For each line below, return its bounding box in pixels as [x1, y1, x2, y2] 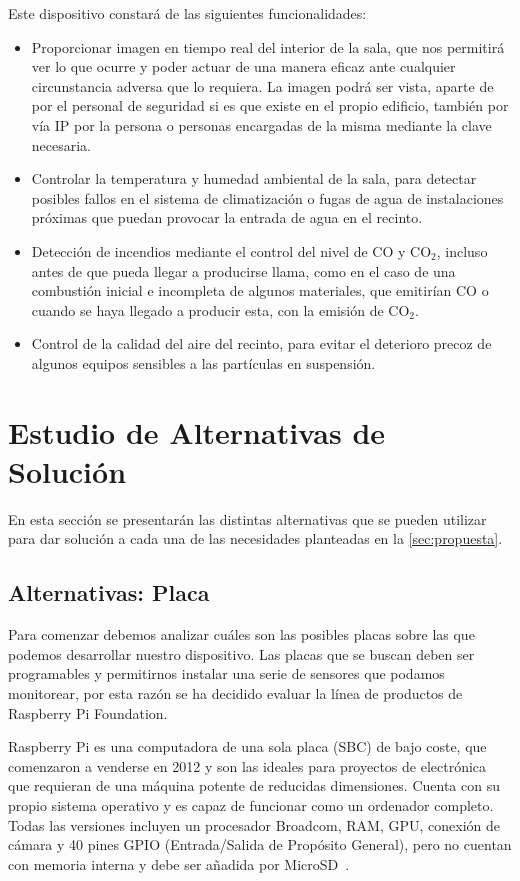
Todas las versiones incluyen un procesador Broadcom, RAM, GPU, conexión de [8, 814, 500, 835]
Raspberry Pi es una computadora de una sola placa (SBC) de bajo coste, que [8, 736, 487, 757]
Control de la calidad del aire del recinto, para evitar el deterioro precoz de [31, 333, 492, 354]
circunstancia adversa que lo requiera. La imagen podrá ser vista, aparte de [31, 75, 494, 96]
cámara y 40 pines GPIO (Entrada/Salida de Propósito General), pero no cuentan [8, 834, 512, 855]
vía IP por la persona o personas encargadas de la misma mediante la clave [31, 114, 492, 135]
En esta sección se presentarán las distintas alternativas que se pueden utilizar [8, 508, 487, 529]
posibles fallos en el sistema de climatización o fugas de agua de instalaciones [31, 187, 504, 208]
